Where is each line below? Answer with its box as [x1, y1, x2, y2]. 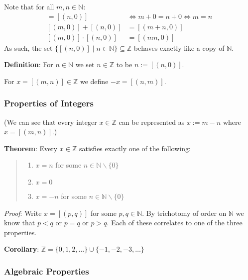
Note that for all [4, 1, 54, 11]
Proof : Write [4, 207, 42, 218]
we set [75, 59, 95, 70]
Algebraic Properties [4, 265, 89, 277]
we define [80, 76, 109, 86]
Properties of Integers [4, 97, 94, 109]
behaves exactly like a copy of [133, 42, 225, 53]
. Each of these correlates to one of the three [107, 217, 243, 228]
